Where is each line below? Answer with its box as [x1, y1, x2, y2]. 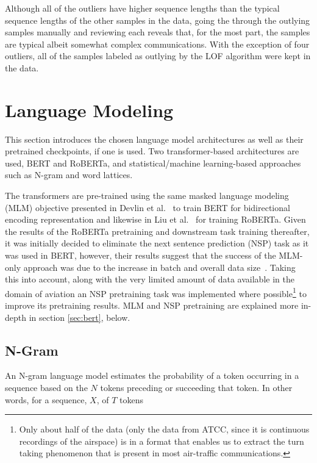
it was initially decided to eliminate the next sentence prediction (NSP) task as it [5, 237, 309, 249]
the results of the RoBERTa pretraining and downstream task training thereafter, [5, 224, 310, 237]
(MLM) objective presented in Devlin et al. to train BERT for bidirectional [5, 201, 290, 214]
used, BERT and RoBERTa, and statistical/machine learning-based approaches [5, 156, 301, 169]
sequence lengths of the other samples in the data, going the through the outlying [5, 13, 310, 26]
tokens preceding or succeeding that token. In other [100, 381, 293, 394]
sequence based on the [5, 381, 88, 394]
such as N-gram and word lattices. [5, 168, 133, 181]
